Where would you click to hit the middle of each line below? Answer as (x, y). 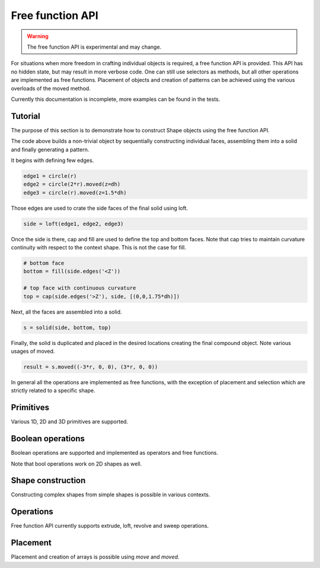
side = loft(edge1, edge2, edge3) (73, 224)
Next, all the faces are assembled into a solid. (66, 312)
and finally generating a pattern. (50, 149)
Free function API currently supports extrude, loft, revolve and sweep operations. (110, 526)
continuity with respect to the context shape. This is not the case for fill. (99, 248)
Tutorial (26, 116)
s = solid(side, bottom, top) (67, 327)
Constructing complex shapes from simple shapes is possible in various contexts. (111, 494)
